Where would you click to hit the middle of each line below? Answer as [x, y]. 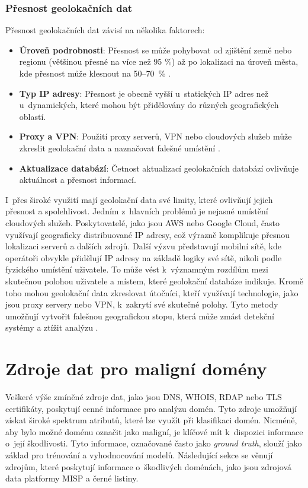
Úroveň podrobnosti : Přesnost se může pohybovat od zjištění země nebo [155, 50]
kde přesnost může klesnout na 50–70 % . [95, 73]
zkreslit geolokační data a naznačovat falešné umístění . [120, 148]
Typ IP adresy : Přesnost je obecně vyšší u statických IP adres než [144, 93]
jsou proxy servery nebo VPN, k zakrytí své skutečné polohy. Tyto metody [142, 304]
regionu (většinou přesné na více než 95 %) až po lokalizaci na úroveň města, [159, 61]
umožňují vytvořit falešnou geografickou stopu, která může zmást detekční [140, 316]
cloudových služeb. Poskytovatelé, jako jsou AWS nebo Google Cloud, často [142, 222]
